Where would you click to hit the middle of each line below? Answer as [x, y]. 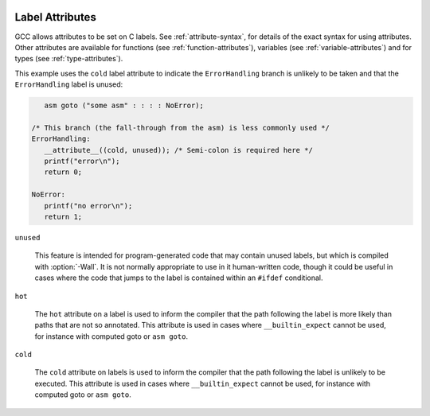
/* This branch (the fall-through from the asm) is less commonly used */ [181, 128]
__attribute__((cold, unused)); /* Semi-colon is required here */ [179, 150]
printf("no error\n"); [88, 206]
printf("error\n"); [82, 161]
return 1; [63, 216]
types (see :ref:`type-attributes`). [69, 59]
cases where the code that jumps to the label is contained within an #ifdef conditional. [179, 278]
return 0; [63, 172]
